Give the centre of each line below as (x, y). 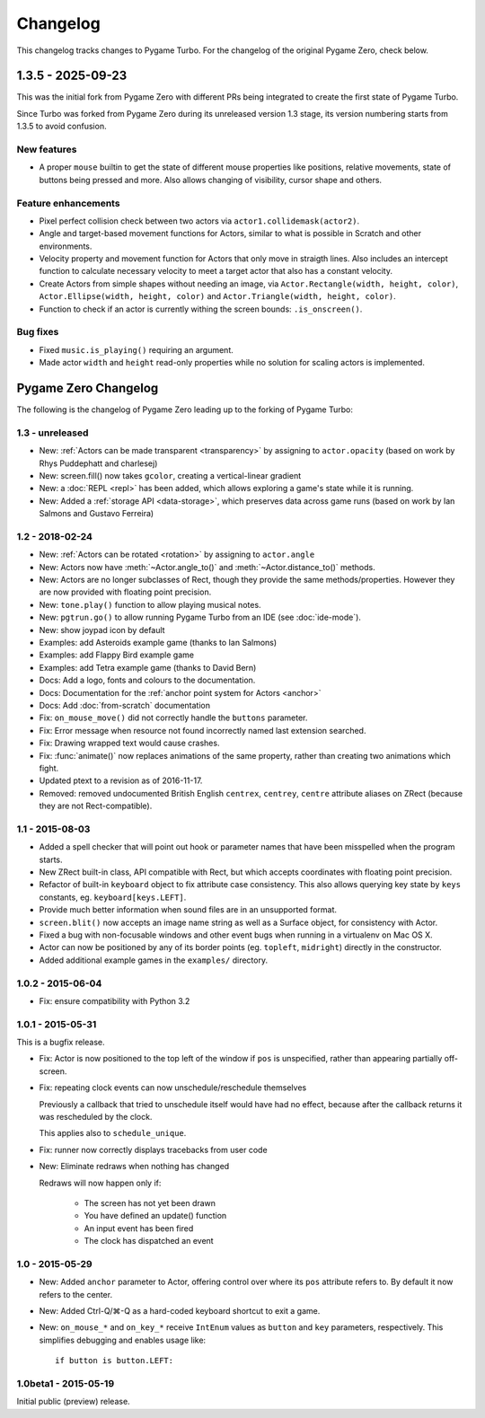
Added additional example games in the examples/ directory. (154, 960)
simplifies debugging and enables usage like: (123, 1340)
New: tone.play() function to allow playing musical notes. (150, 604)
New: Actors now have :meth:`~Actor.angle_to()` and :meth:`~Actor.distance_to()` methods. (207, 567)
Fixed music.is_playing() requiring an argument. (136, 349)
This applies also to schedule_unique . (113, 1133)
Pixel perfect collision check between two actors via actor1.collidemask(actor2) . (199, 221)
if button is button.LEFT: (115, 1361)
